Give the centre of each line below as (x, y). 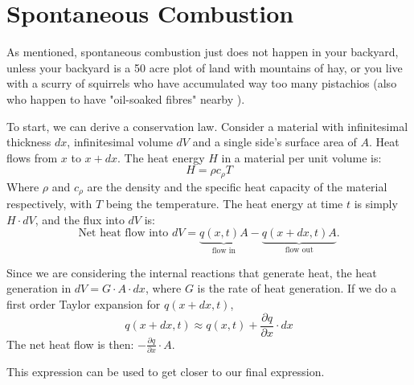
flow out (299, 250)
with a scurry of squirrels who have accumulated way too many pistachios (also (202, 83)
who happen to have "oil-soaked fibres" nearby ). (126, 98)
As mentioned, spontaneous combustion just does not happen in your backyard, (203, 52)
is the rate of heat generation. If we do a (297, 288)
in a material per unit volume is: (301, 157)
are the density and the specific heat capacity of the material (237, 186)
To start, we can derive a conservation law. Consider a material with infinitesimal (207, 126)
